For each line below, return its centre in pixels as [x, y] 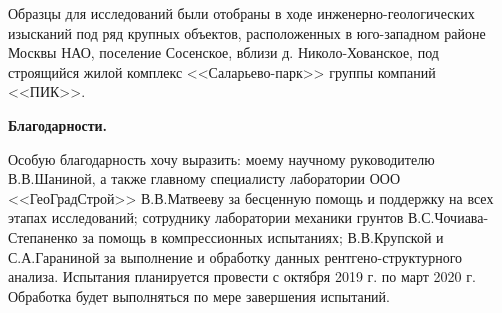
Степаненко [43, 236]
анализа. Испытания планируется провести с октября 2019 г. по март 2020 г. [242, 276]
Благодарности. [58, 124]
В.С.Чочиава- [448, 217]
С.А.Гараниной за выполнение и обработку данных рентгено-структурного [235, 256]
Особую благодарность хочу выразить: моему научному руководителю [221, 158]
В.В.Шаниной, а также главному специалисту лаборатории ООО [204, 178]
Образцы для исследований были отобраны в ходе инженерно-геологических [241, 13]
